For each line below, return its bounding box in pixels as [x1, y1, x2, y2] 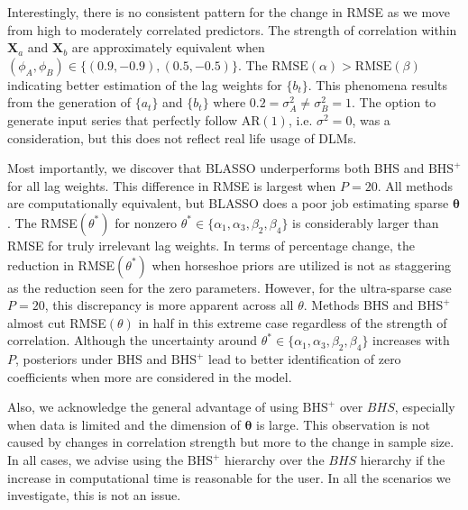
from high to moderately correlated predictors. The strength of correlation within [7, 20, 457, 39]
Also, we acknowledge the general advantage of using [7, 397, 298, 416]
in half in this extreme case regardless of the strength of [138, 313, 447, 332]
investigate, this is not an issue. [7, 486, 181, 505]
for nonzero [115, 213, 178, 232]
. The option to [352, 93, 436, 112]
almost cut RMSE [7, 313, 106, 332]
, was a [352, 110, 390, 129]
